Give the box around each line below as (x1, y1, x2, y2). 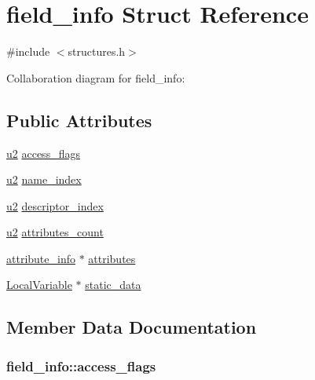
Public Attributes (6, 108, 152, 132)
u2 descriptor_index (6, 197, 104, 214)
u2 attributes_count (6, 224, 104, 240)
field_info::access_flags (6, 356, 156, 375)
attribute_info (6, 250, 75, 266)
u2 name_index (6, 171, 82, 188)
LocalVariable (6, 276, 72, 293)
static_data (85, 276, 141, 293)
